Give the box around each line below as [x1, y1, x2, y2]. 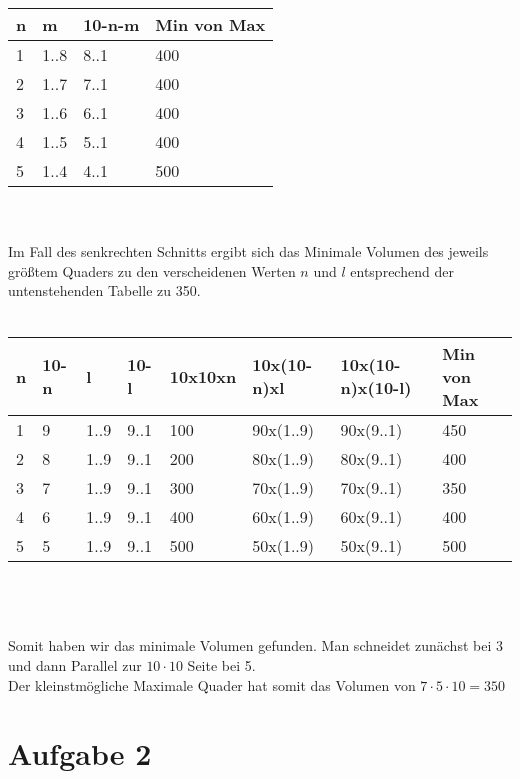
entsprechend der [350, 260, 454, 281]
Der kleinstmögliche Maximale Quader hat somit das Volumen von [8, 674, 416, 695]
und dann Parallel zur [8, 654, 142, 675]
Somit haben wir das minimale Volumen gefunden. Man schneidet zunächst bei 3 [8, 635, 503, 656]
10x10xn [169, 364, 237, 388]
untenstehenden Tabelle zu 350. [8, 280, 201, 301]
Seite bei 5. [187, 654, 256, 675]
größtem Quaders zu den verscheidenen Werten [8, 260, 296, 281]
